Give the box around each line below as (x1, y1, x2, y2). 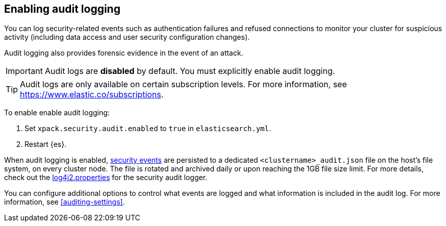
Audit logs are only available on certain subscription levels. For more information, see (20, 79, 347, 90)
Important (6, 66, 43, 77)
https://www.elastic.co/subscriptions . (20, 89, 164, 100)
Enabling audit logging (4, 3, 120, 15)
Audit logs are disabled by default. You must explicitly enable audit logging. (44, 66, 335, 77)
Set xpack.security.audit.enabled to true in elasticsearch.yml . (24, 124, 271, 133)
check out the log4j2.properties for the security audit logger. (4, 173, 208, 182)
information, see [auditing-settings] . (4, 197, 125, 207)
